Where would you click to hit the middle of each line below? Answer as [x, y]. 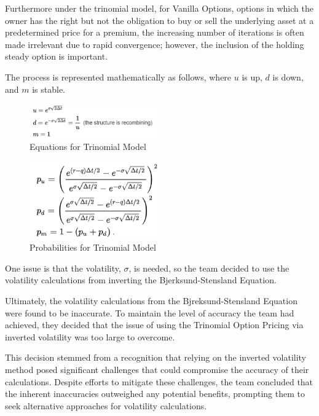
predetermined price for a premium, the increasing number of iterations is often [155, 32]
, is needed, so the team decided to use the [209, 268]
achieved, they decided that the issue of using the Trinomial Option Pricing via [154, 325]
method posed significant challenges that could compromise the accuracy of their [157, 369]
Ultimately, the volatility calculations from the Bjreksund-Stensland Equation [151, 300]
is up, [252, 77]
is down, [288, 77]
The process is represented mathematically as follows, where [118, 77]
